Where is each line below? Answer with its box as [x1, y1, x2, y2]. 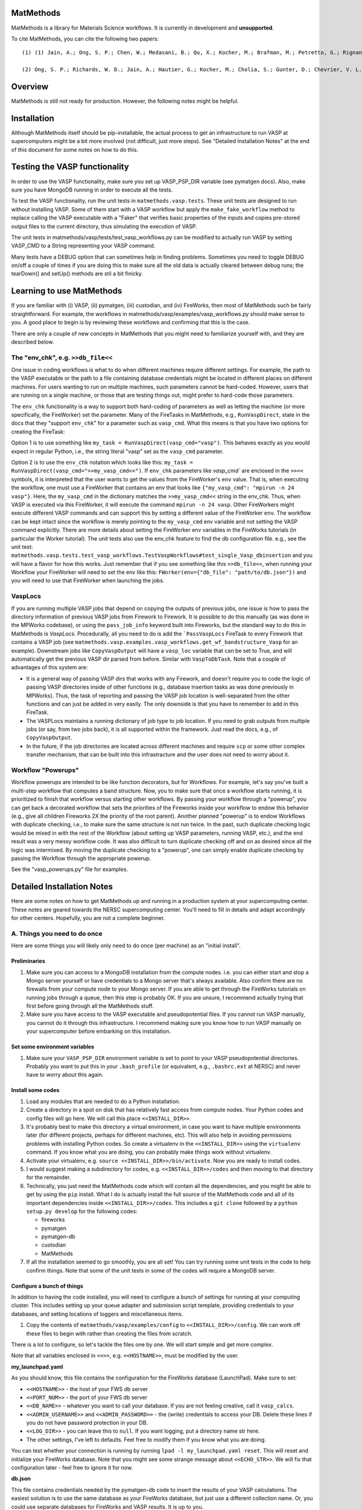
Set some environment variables [11, 1043, 95, 1050]
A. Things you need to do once [11, 929, 103, 937]
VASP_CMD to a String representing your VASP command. [11, 242, 156, 249]
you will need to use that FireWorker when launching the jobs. [11, 577, 165, 584]
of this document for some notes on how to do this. [11, 146, 139, 153]
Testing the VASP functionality [11, 162, 129, 172]
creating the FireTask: [11, 428, 65, 435]
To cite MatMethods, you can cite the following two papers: [11, 35, 159, 42]
